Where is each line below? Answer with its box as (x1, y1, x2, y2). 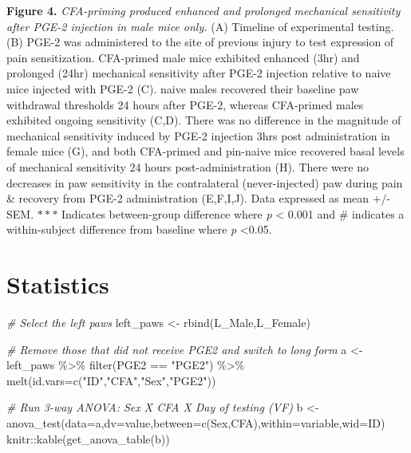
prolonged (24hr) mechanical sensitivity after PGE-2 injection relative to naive (6, 65, 391, 81)
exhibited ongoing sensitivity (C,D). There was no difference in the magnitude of (6, 112, 401, 128)
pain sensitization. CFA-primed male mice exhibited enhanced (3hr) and (6, 49, 360, 65)
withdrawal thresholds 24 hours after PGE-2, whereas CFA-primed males (6, 96, 364, 112)
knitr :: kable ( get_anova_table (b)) (6, 430, 170, 447)
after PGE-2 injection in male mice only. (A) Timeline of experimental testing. (6, 18, 394, 34)
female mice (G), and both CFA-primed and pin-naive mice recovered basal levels (6, 143, 405, 160)
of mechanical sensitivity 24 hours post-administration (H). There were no (6, 158, 369, 175)
